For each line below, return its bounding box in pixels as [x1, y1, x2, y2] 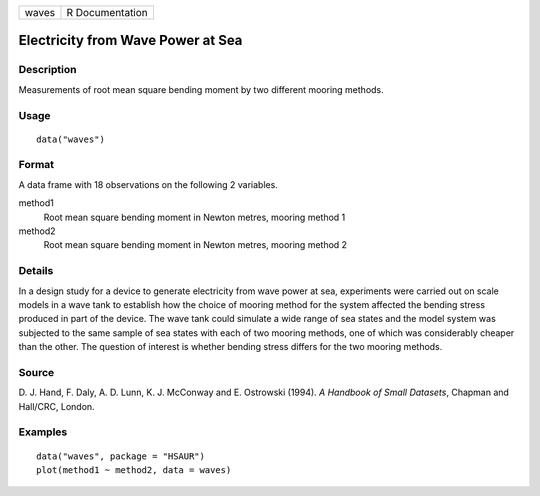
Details [18, 264, 54, 278]
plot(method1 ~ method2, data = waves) [36, 465, 232, 475]
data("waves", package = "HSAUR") [36, 450, 205, 462]
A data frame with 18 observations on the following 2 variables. [18, 178, 279, 190]
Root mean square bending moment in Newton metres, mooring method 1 [43, 211, 346, 223]
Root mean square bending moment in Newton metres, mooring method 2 [43, 239, 348, 251]
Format [18, 158, 55, 172]
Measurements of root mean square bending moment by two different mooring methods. [18, 83, 384, 95]
